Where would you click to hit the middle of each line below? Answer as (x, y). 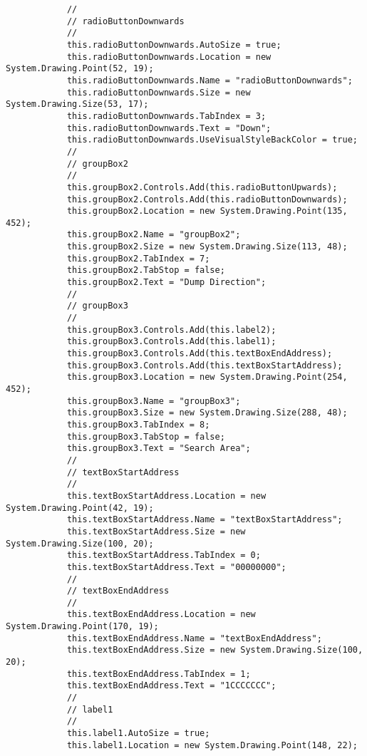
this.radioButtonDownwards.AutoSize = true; (174, 45)
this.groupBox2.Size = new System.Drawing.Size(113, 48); (207, 247)
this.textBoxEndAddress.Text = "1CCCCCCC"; (171, 686)
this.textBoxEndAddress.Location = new (161, 615)
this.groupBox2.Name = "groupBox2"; (154, 235)
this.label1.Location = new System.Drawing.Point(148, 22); (212, 745)
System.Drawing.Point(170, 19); (82, 627)
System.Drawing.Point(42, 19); (80, 508)
